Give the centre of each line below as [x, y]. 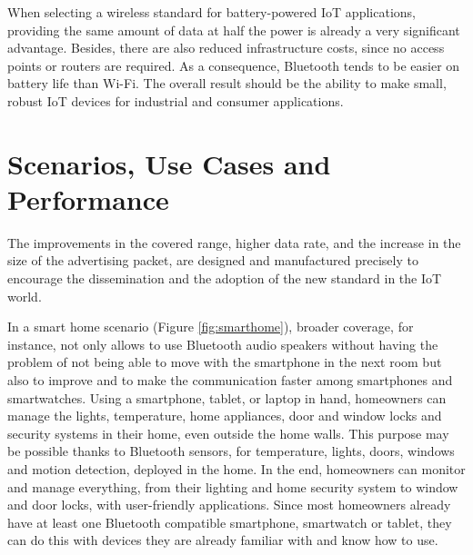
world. [25, 296]
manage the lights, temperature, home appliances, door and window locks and [225, 416]
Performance [88, 198]
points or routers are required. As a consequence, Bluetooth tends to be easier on [234, 65]
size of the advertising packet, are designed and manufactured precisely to [213, 260]
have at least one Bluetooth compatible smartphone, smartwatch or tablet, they [230, 522]
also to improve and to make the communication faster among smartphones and [230, 380]
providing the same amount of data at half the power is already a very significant [234, 30]
